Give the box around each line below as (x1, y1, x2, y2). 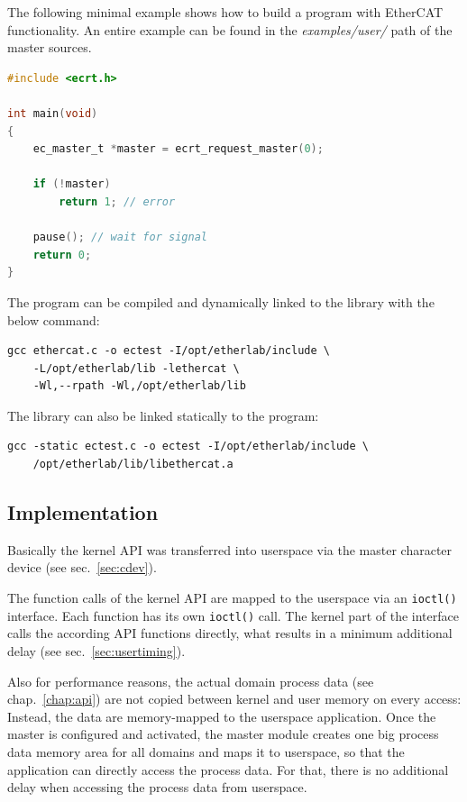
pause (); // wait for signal (32, 231, 207, 244)
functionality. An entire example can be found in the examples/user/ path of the (7, 20, 453, 39)
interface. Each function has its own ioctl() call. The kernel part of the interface (7, 606, 459, 624)
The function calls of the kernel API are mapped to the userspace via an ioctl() (7, 588, 457, 607)
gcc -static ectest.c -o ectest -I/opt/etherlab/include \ (7, 440, 369, 453)
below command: (7, 310, 100, 329)
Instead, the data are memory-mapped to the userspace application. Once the (7, 706, 436, 725)
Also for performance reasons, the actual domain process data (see (7, 671, 374, 690)
